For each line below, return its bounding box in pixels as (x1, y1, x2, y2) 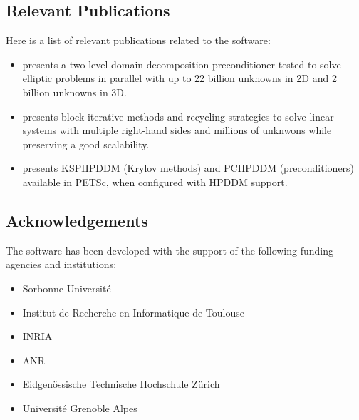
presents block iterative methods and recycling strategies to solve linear (22, 108, 334, 123)
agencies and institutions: (6, 257, 117, 272)
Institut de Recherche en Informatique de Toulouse (22, 304, 244, 319)
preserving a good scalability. (22, 136, 150, 151)
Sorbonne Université (22, 280, 111, 295)
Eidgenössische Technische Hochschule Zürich (22, 377, 220, 391)
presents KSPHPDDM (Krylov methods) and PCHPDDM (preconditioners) (22, 160, 355, 175)
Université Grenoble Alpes (22, 400, 137, 415)
